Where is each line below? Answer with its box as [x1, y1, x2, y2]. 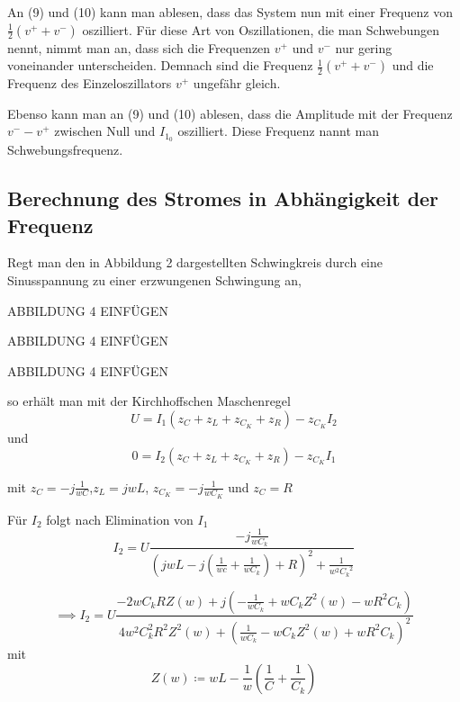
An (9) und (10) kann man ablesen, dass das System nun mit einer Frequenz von [7, 3, 453, 21]
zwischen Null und [54, 121, 156, 140]
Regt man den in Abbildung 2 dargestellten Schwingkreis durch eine [7, 253, 383, 272]
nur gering [335, 38, 392, 57]
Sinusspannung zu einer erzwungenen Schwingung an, [7, 271, 302, 290]
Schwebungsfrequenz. [7, 140, 123, 159]
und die [392, 56, 434, 75]
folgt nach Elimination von [46, 509, 194, 528]
